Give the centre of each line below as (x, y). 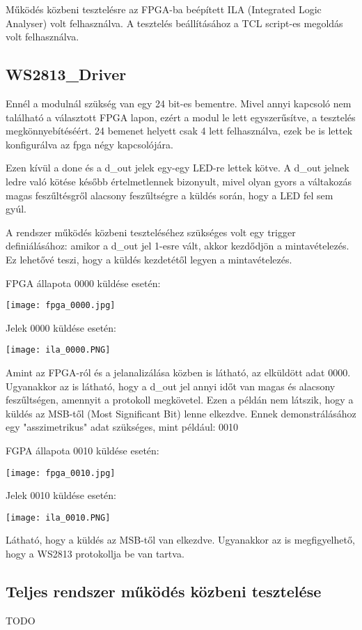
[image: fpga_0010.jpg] (61, 473)
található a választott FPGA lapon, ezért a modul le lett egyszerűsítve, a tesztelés (181, 117)
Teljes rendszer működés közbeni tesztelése (164, 591)
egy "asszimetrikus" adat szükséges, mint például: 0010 (122, 427)
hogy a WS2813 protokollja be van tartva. (95, 554)
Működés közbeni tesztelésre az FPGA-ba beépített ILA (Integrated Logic (164, 9)
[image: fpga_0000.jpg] (61, 306)
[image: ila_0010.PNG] (58, 517)
